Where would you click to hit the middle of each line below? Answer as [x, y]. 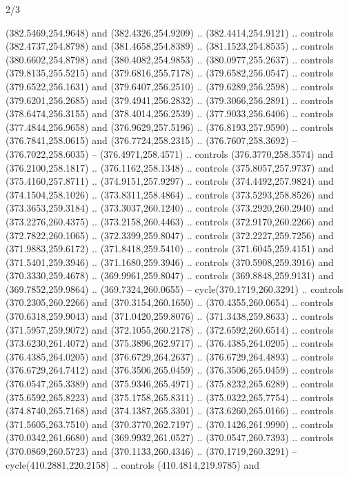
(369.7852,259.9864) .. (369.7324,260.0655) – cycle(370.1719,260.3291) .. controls [175, 288]
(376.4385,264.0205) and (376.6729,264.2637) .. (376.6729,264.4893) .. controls [170, 356]
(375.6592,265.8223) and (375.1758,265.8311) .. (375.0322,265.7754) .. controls [170, 397]
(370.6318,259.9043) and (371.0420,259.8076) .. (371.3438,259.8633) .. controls [170, 316]
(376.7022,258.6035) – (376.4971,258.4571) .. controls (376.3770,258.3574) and [169, 153]
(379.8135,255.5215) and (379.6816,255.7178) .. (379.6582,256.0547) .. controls [170, 73]
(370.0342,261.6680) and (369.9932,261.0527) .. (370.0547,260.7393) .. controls [170, 437]
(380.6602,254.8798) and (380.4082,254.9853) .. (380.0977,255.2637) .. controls [170, 59]
